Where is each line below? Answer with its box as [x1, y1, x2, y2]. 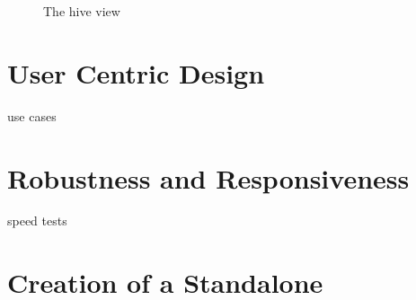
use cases [7, 106, 57, 125]
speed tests [7, 211, 67, 230]
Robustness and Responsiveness [7, 159, 410, 196]
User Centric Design [7, 54, 265, 91]
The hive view [43, 2, 120, 20]
